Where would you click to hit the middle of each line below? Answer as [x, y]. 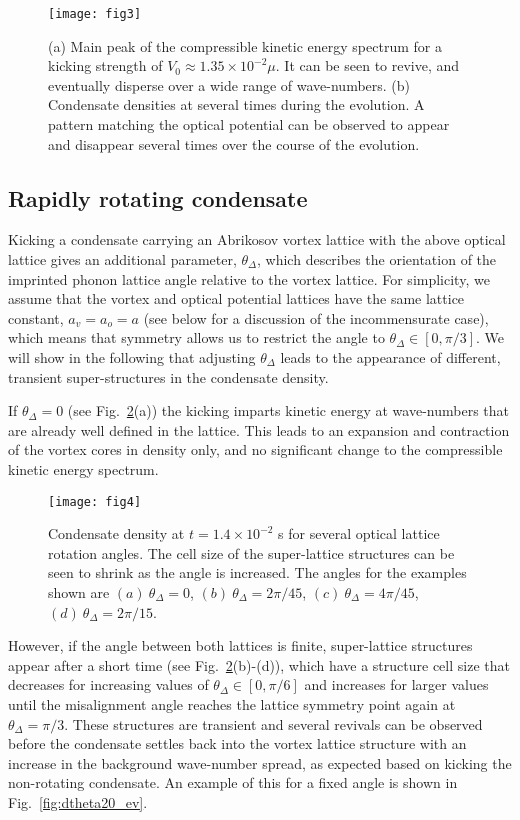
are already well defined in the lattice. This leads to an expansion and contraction [259, 429]
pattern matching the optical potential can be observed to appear [249, 124]
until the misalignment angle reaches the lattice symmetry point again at [232, 703]
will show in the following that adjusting [132, 356]
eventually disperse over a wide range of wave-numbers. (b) [229, 84]
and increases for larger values [396, 684]
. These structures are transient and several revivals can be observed [273, 723]
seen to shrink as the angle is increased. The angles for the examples [257, 572]
